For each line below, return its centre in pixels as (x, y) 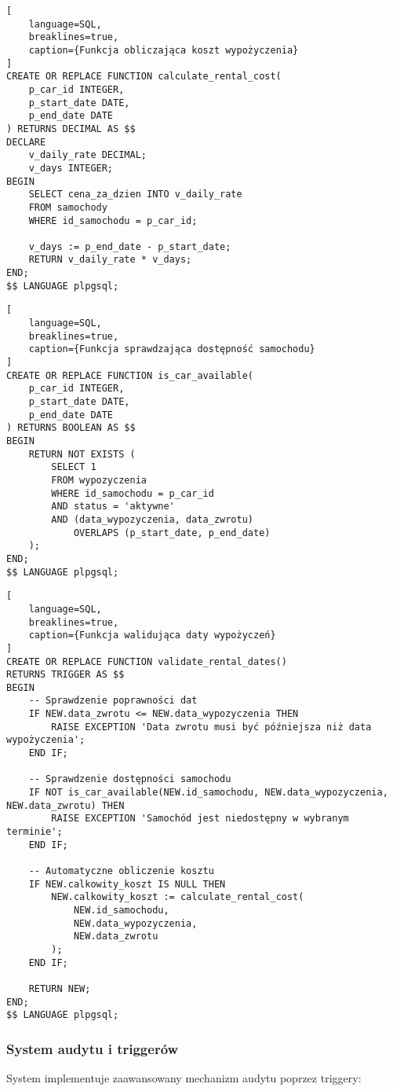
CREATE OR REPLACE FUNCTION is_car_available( (130, 375)
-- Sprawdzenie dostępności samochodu (130, 779)
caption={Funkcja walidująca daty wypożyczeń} (152, 635)
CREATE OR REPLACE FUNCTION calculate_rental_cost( (144, 77)
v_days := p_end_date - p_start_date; (130, 246)
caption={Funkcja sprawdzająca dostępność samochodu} (172, 349)
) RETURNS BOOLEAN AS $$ (71, 428)
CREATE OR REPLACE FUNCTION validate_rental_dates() (147, 661)
